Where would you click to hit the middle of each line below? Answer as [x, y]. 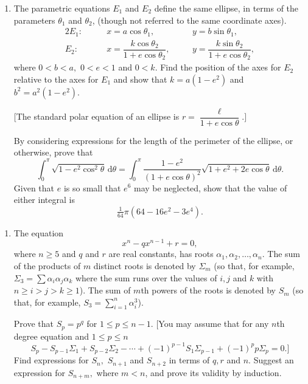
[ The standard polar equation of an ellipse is [96, 116]
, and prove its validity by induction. [213, 372]
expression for [40, 372]
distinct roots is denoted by [145, 266]
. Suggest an [271, 360]
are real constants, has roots [161, 254]
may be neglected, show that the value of [210, 187]
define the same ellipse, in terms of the [226, 8]
